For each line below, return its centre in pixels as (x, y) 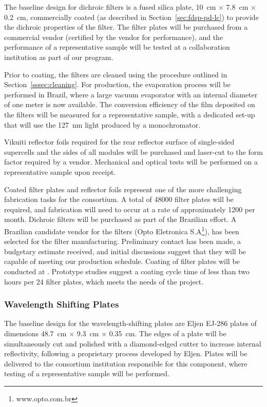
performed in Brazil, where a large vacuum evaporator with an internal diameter (131, 94)
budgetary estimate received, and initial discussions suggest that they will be (125, 251)
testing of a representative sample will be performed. (87, 373)
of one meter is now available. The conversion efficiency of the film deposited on (130, 104)
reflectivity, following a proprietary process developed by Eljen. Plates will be (126, 353)
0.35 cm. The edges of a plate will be (168, 333)
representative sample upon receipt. (60, 171)
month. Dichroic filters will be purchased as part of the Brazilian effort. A (120, 219)
